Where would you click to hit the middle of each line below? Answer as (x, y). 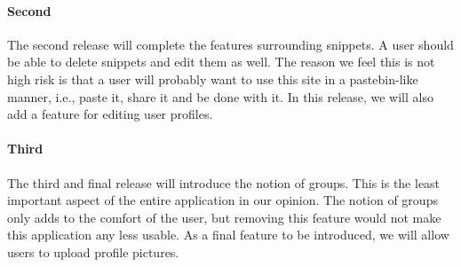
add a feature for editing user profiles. (110, 114)
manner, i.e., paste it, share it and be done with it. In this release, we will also (220, 96)
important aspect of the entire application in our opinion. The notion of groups (223, 200)
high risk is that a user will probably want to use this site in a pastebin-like (213, 79)
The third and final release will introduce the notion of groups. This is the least (224, 182)
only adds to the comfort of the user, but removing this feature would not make (224, 217)
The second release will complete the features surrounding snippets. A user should (230, 44)
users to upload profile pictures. (93, 251)
